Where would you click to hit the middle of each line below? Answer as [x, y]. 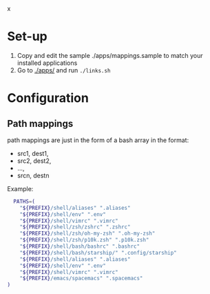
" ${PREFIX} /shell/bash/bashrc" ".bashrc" [80, 246]
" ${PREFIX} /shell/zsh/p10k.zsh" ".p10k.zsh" [84, 240]
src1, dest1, [33, 153]
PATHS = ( [24, 202]
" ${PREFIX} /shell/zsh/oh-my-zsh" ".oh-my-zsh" [87, 234]
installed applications [47, 63]
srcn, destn [33, 175]
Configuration [48, 98]
